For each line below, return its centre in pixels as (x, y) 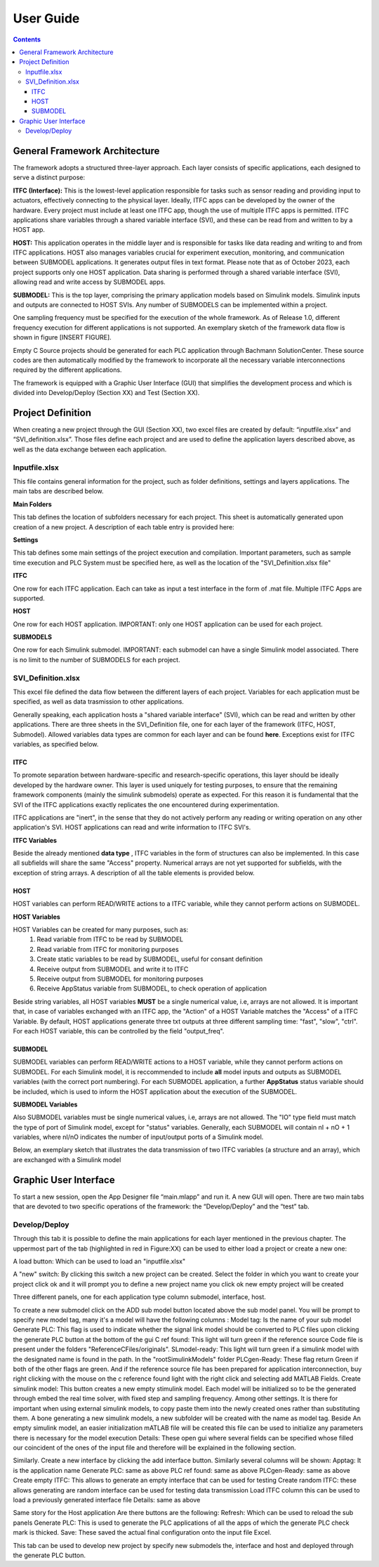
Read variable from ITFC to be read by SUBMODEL (110, 939)
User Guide (46, 18)
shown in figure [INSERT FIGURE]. (62, 337)
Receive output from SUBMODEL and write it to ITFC (113, 969)
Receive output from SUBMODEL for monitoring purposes (120, 979)
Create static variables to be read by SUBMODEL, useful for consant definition (150, 959)
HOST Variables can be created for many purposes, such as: (101, 930)
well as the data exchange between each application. (90, 449)
